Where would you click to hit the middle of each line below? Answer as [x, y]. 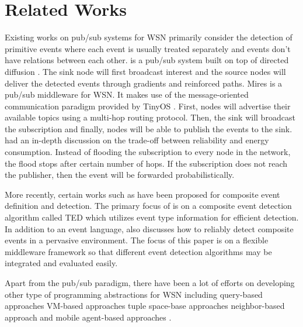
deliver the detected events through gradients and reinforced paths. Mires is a [144, 83]
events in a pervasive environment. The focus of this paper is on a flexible [137, 240]
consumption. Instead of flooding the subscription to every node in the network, [148, 152]
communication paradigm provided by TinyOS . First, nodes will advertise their [148, 106]
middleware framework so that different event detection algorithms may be [138, 251]
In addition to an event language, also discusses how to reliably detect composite [149, 228]
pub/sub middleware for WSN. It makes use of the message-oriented [127, 94]
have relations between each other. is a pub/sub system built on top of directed [147, 60]
